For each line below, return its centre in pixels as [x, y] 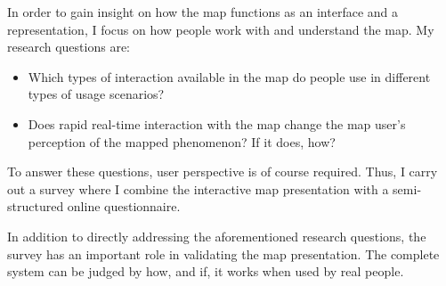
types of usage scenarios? [96, 94]
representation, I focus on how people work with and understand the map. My [221, 29]
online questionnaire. [124, 206]
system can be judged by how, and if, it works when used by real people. [206, 271]
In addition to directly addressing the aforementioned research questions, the [217, 236]
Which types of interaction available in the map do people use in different [229, 76]
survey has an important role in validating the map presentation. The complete [223, 253]
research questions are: [69, 47]
